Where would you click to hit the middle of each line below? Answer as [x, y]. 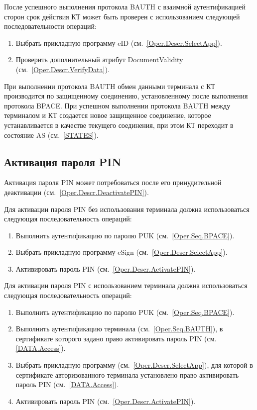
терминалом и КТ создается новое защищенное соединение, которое [108, 115]
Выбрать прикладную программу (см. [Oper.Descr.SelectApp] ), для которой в [134, 365]
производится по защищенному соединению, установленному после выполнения [126, 96]
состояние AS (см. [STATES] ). [51, 135]
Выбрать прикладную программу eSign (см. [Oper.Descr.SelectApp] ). [122, 252]
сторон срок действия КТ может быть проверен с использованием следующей [122, 16]
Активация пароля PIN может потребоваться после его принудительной [113, 182]
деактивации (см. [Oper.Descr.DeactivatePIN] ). [76, 192]
